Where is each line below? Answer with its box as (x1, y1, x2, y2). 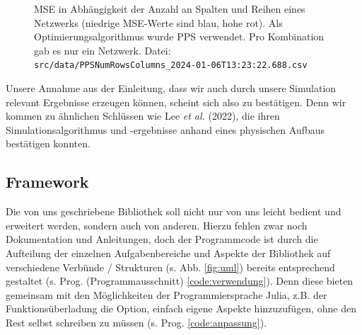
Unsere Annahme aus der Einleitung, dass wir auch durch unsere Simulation (6, 81, 337, 96)
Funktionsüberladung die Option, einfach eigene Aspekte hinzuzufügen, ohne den (6, 301, 356, 316)
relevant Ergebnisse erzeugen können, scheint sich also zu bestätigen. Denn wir (6, 94, 346, 109)
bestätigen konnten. (6, 136, 90, 151)
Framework (6, 171, 89, 193)
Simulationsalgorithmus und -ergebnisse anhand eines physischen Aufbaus (6, 122, 325, 137)
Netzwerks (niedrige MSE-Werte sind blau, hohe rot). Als (34, 15, 283, 30)
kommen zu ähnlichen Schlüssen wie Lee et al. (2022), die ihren (6, 108, 280, 123)
